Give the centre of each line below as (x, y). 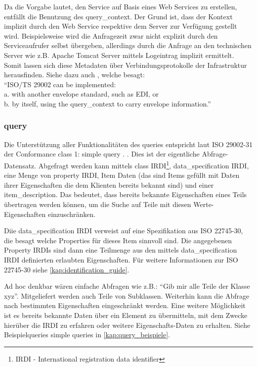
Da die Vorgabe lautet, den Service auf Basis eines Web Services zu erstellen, (121, 6)
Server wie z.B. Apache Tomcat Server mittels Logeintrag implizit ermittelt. (119, 55)
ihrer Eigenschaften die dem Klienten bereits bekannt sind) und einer (109, 184)
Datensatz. (20, 165)
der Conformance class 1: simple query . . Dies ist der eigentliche (102, 154)
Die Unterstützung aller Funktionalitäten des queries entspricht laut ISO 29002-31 (128, 144)
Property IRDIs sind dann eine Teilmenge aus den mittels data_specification (121, 250)
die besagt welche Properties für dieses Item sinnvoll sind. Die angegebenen (118, 240)
